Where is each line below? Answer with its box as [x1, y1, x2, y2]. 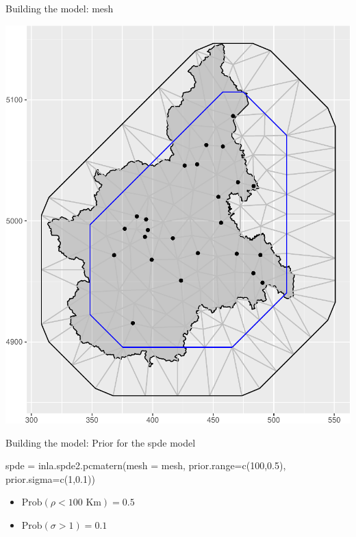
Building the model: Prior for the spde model [5, 435, 196, 449]
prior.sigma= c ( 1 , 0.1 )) [5, 471, 95, 486]
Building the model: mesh [5, 1, 114, 15]
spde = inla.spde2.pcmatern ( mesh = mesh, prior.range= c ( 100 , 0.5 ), [5, 458, 286, 473]
